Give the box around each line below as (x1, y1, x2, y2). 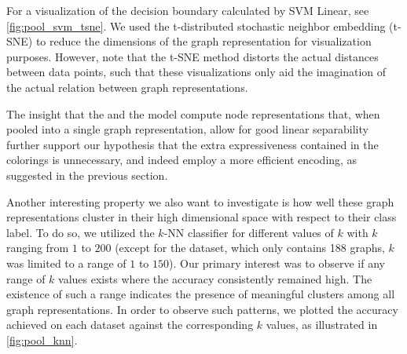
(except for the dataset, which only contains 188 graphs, (115, 239, 385, 256)
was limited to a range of (6, 254, 126, 271)
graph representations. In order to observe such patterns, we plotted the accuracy (6, 301, 398, 317)
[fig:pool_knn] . (6, 331, 78, 348)
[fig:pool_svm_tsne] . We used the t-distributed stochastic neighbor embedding (6, 17, 386, 34)
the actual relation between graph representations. (6, 78, 248, 95)
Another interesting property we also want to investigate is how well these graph (6, 193, 394, 210)
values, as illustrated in (266, 316, 378, 333)
